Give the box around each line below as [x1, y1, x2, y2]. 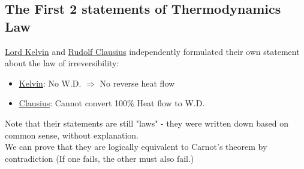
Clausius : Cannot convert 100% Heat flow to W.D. [19, 97, 205, 109]
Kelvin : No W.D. [19, 76, 82, 89]
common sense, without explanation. [5, 128, 139, 141]
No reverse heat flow [100, 76, 175, 89]
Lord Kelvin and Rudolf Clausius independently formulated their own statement [5, 45, 300, 57]
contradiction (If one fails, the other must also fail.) [5, 152, 194, 164]
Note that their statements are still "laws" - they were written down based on [5, 116, 288, 129]
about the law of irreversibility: [5, 57, 119, 69]
